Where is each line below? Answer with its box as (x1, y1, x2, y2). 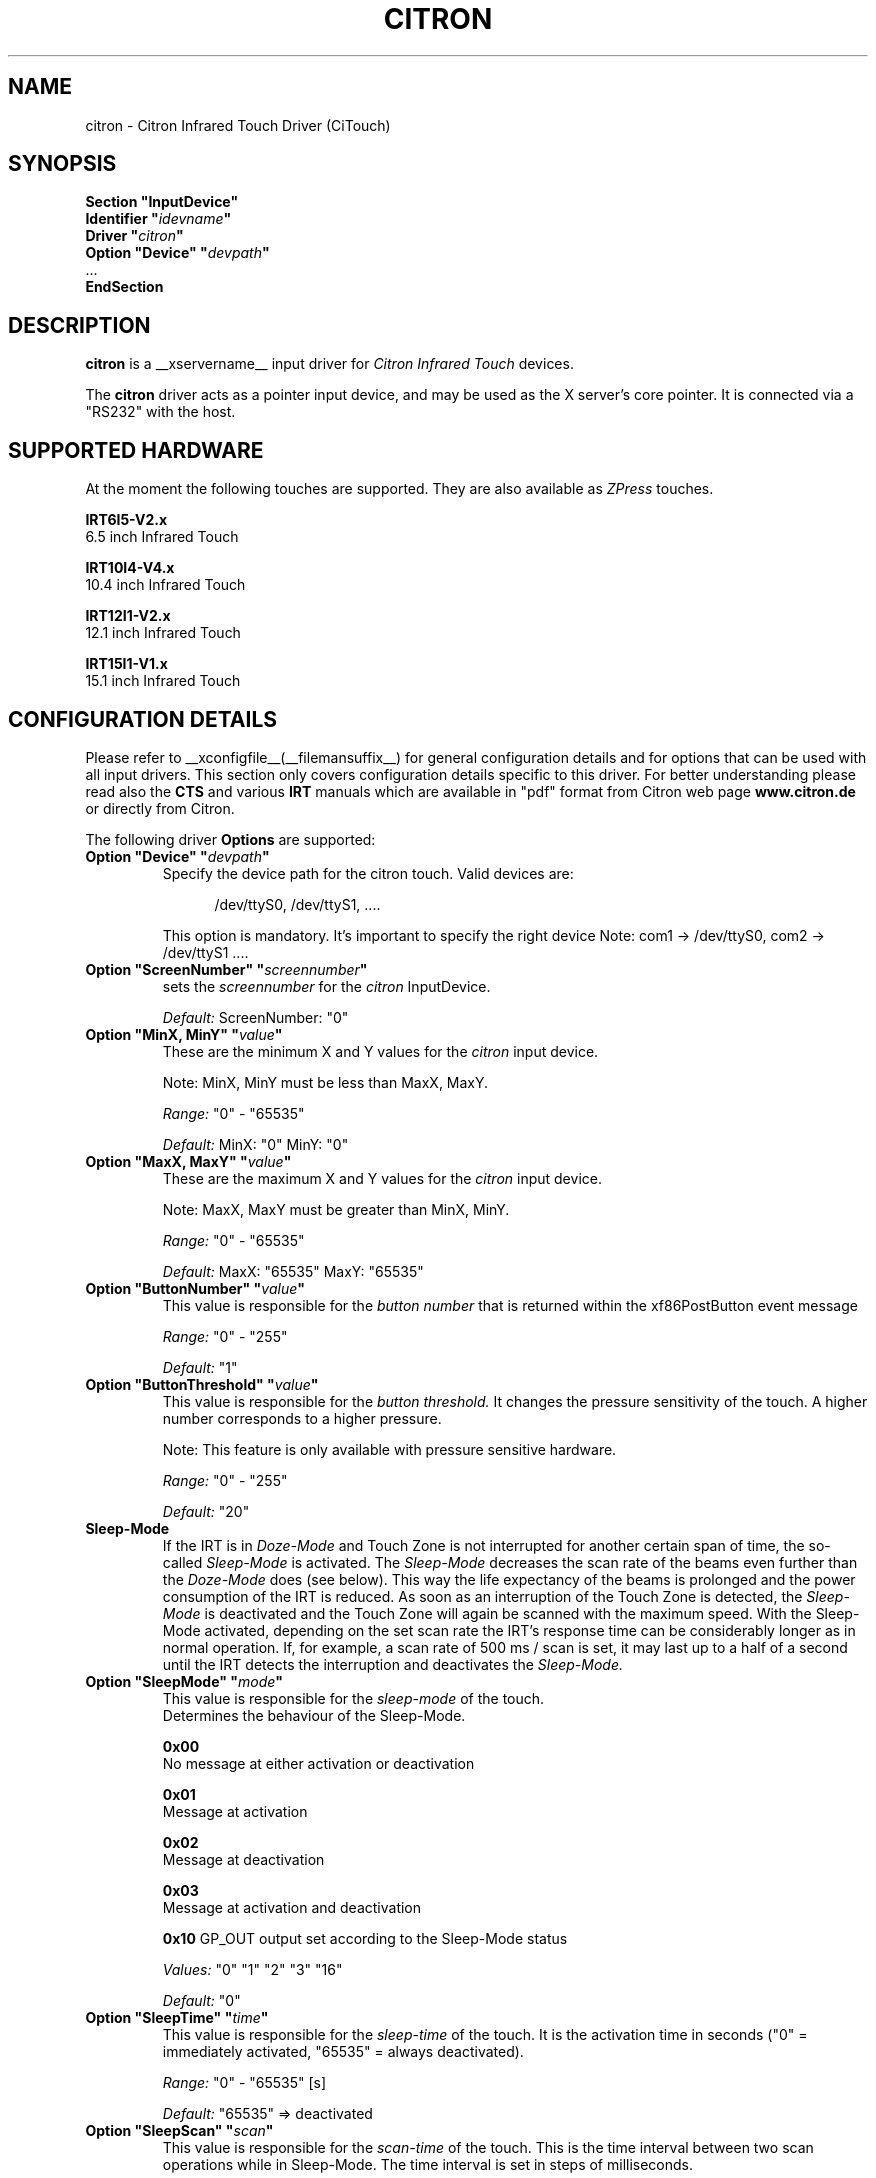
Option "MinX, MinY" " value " (85, 1025, 283, 1043)
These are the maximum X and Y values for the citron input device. (162, 1169, 602, 1187)
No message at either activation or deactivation (162, 1754, 475, 1772)
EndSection (85, 278, 164, 296)
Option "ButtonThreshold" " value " (85, 1375, 319, 1393)
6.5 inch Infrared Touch (85, 528, 239, 546)
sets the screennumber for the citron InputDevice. (162, 977, 491, 995)
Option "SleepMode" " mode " (85, 1672, 284, 1690)
